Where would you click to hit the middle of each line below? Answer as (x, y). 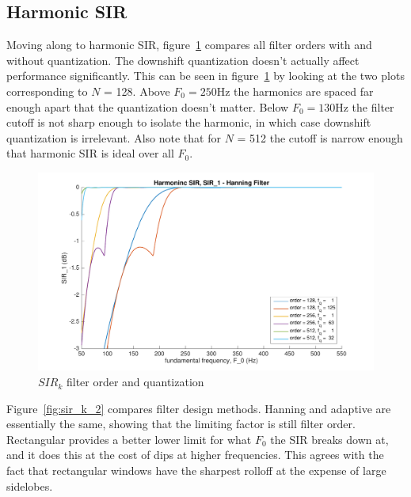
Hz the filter (365, 106)
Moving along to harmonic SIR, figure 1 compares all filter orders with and (189, 45)
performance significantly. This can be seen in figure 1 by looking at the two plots (205, 76)
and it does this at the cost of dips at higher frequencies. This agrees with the (195, 455)
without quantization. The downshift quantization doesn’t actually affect (183, 60)
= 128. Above (137, 91)
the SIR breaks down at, (329, 439)
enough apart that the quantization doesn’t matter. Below (148, 106)
